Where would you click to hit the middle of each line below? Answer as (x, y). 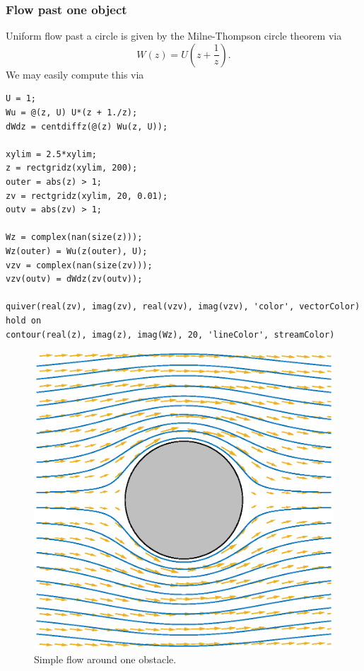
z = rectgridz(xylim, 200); (72, 168)
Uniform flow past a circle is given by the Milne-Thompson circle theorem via (174, 36)
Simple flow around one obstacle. (105, 659)
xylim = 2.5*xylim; (51, 154)
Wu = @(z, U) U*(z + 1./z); (72, 113)
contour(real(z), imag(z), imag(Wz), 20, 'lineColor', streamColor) (170, 334)
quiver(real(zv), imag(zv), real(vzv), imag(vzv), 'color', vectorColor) (183, 307)
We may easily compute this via (75, 74)
